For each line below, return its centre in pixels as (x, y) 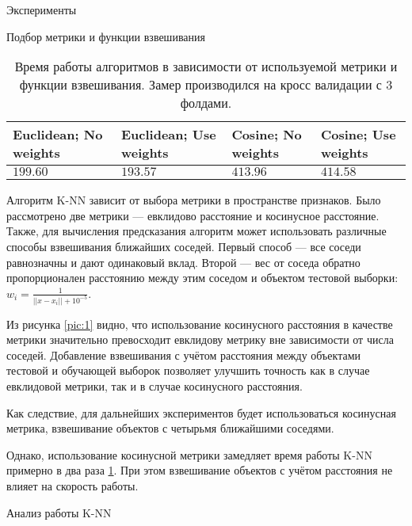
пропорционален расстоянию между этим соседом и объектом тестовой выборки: (202, 278)
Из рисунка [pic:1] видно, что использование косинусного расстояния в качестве (200, 324)
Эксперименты (42, 10)
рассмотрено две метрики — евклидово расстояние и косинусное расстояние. (193, 215)
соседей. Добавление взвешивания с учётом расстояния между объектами (183, 354)
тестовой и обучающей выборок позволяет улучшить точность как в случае (188, 370)
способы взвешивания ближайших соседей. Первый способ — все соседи (184, 246)
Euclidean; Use (168, 135)
